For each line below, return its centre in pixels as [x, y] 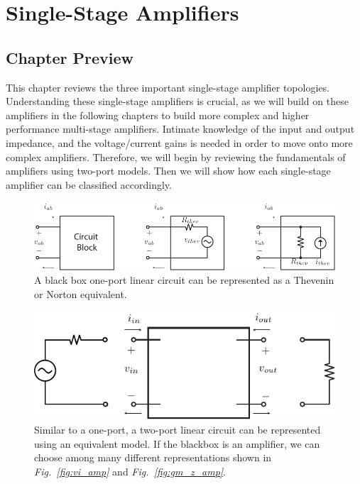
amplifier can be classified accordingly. [89, 184]
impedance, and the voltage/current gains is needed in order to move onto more [179, 142]
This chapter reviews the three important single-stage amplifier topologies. [168, 87]
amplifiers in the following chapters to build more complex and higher [158, 115]
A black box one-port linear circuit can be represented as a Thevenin [184, 280]
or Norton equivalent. [81, 294]
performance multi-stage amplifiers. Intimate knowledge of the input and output [180, 129]
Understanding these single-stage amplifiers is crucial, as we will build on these [177, 101]
